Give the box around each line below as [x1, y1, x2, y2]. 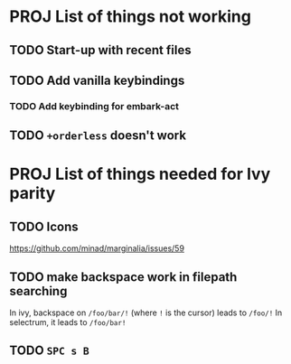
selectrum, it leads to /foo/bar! [9, 317, 127, 328]
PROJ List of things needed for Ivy [9, 164, 271, 184]
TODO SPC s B [9, 343, 90, 359]
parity [9, 183, 56, 204]
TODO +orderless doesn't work [9, 128, 187, 144]
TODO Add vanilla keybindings [9, 72, 185, 88]
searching [9, 283, 68, 299]
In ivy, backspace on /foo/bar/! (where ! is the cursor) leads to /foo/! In [9, 307, 283, 318]
